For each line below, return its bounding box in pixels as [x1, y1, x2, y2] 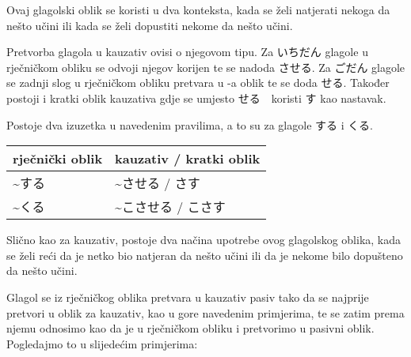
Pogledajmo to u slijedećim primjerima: [6, 335, 198, 351]
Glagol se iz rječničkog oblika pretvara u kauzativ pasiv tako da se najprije [6, 288, 369, 305]
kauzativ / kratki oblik [115, 149, 261, 168]
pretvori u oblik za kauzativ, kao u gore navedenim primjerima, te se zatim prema [6, 304, 405, 321]
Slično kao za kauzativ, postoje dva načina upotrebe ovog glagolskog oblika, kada [6, 231, 401, 248]
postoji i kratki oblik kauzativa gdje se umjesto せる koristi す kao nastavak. [6, 89, 386, 106]
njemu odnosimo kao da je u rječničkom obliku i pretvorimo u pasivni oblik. [6, 320, 375, 336]
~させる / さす [115, 174, 200, 193]
